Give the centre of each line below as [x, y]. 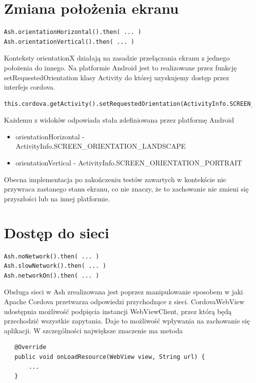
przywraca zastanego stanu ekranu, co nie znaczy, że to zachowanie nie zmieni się [126, 189]
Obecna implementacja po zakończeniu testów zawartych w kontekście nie [115, 179]
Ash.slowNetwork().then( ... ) [55, 266]
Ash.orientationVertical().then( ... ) [69, 42]
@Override [30, 347]
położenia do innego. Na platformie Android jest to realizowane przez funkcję [120, 67]
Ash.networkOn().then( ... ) [52, 275]
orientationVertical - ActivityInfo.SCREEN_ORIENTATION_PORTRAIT [129, 163]
